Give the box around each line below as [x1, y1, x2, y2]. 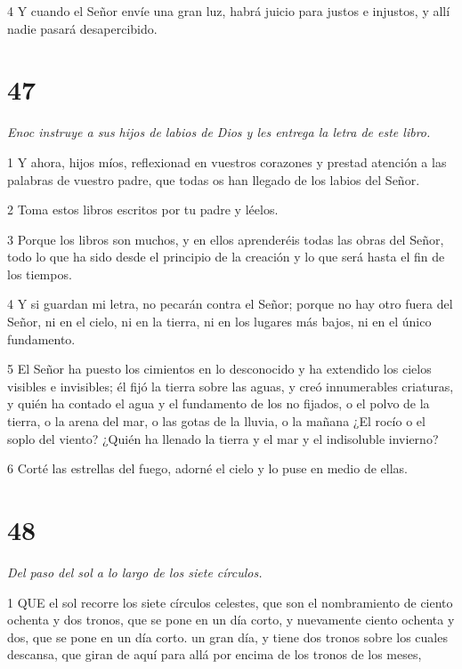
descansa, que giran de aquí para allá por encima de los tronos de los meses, [7, 645, 422, 664]
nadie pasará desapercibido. [7, 19, 158, 37]
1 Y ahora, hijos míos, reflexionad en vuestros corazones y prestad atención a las [7, 152, 447, 171]
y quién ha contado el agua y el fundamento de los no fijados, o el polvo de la [7, 394, 430, 413]
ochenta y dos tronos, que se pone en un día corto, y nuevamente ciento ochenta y [7, 610, 455, 629]
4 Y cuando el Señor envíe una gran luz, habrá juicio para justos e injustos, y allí [7, 2, 450, 20]
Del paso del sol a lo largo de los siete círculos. [7, 562, 263, 581]
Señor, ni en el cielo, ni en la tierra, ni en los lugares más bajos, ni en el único [7, 312, 432, 331]
